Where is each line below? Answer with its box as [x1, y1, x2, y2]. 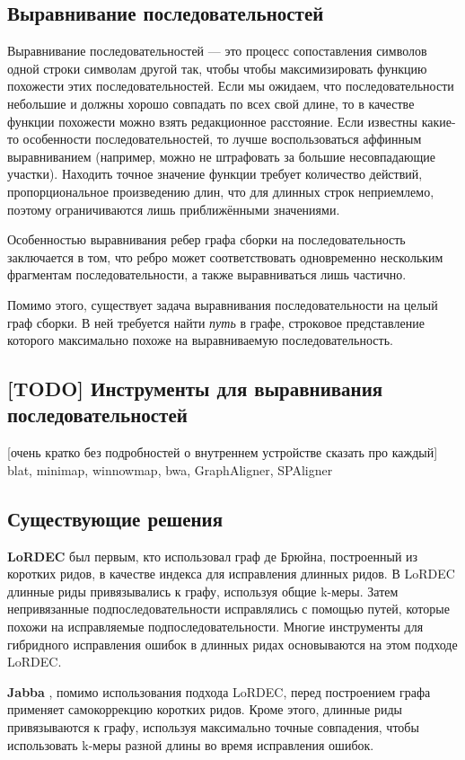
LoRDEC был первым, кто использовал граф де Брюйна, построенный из [7, 546, 418, 565]
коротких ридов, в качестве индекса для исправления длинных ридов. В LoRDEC [7, 564, 455, 583]
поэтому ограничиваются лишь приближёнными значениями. [7, 199, 340, 218]
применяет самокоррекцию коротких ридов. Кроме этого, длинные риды [7, 700, 402, 719]
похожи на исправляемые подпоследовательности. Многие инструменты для [7, 617, 424, 636]
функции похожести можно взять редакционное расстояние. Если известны [7, 111, 417, 130]
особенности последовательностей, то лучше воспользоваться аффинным [22, 129, 422, 148]
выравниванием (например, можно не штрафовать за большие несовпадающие [7, 146, 435, 165]
